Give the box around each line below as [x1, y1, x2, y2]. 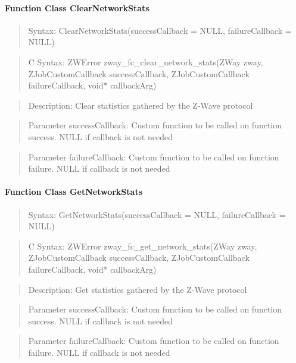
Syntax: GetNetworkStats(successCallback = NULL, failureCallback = [28, 208, 286, 220]
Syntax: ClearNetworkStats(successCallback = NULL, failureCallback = [28, 24, 292, 36]
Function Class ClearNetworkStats [5, 1, 149, 14]
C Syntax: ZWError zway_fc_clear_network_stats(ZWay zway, [28, 55, 263, 68]
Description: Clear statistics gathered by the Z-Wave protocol [28, 99, 253, 111]
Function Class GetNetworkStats [5, 185, 143, 198]
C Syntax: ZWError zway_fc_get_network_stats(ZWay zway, [28, 239, 257, 252]
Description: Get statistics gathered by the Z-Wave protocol [28, 283, 247, 295]
